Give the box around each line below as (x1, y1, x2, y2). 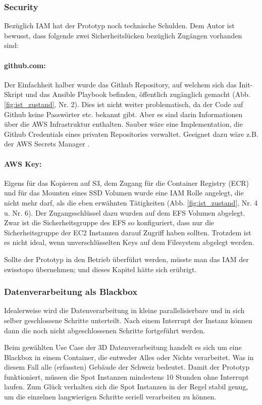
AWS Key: (4, 158, 42, 169)
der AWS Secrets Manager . (4, 138, 90, 149)
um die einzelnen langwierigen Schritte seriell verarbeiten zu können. (4, 391, 217, 402)
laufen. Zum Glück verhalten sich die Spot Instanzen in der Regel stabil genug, (4, 381, 248, 392)
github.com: (4, 60, 46, 70)
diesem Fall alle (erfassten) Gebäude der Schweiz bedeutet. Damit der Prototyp (4, 362, 250, 372)
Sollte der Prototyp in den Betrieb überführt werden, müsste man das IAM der (4, 254, 249, 264)
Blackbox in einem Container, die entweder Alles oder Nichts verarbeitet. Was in (4, 351, 254, 362)
